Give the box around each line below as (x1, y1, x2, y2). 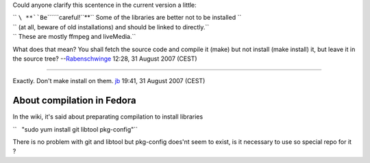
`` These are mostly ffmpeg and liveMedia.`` (12, 33, 136, 41)
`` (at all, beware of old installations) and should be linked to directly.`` (12, 23, 210, 31)
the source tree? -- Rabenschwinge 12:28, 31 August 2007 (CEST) (12, 55, 198, 63)
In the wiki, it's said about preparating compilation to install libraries (12, 113, 203, 121)
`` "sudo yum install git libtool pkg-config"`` (12, 125, 138, 133)
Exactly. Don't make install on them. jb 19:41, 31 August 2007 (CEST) (12, 77, 206, 85)
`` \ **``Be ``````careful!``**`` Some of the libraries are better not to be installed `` (12, 14, 242, 22)
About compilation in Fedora (12, 95, 136, 106)
